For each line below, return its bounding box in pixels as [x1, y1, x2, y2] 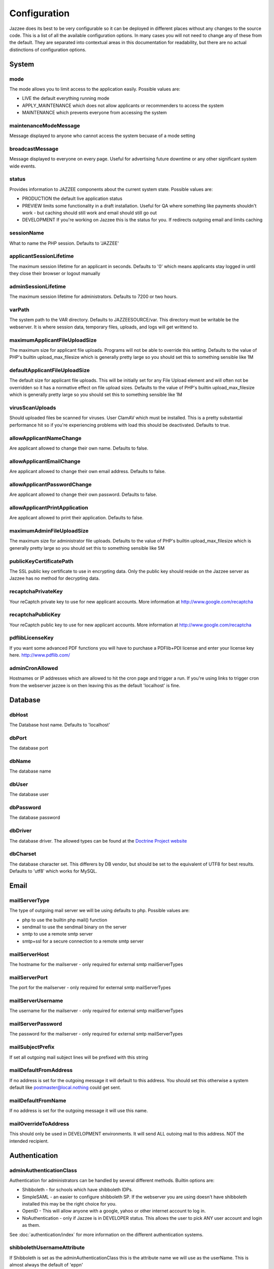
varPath [9, 306, 30, 313]
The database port [9, 745, 48, 751]
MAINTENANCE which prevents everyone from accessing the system [22, 110, 167, 116]
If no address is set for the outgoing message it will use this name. [9, 1108, 148, 1114]
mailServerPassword [9, 1020, 62, 1027]
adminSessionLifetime [9, 283, 66, 290]
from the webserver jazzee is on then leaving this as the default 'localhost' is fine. [9, 682, 181, 688]
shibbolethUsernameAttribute [9, 1244, 85, 1251]
